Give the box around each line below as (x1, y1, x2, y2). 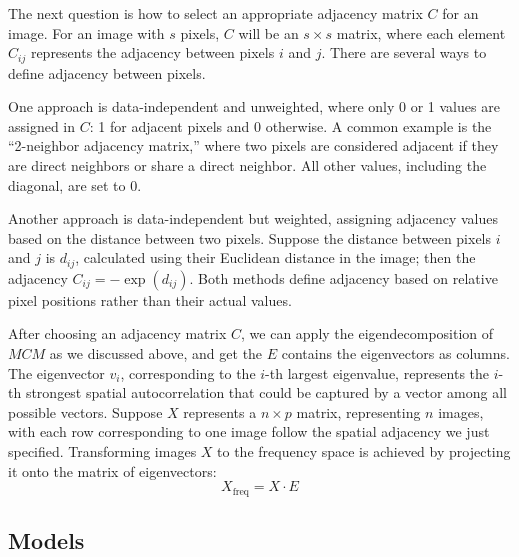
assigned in (8, 115, 76, 136)
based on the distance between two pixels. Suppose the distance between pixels (8, 227, 492, 248)
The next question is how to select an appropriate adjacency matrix (8, 3, 423, 23)
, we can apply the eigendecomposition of (241, 323, 494, 344)
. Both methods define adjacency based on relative (189, 267, 498, 288)
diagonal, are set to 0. (8, 174, 142, 195)
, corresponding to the (120, 362, 256, 383)
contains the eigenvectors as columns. (281, 343, 510, 364)
